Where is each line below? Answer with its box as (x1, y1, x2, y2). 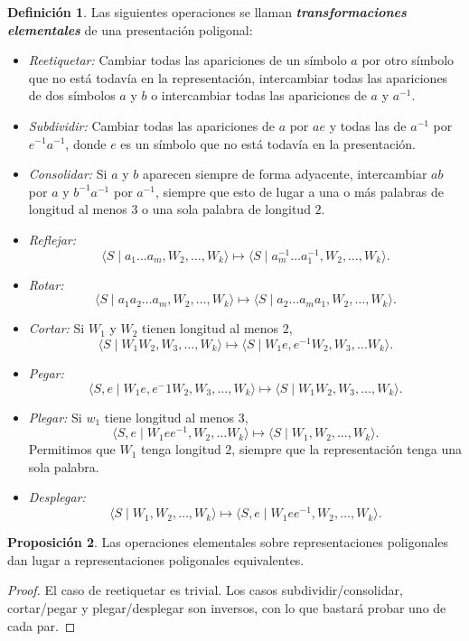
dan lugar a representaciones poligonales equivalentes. (7, 550, 305, 569)
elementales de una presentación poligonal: (7, 20, 253, 39)
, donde (65, 134, 107, 153)
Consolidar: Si (28, 164, 108, 183)
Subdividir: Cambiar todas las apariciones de (28, 116, 275, 135)
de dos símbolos (28, 86, 116, 105)
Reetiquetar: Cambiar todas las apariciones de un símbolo (28, 51, 347, 70)
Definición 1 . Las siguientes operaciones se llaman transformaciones (7, 3, 407, 21)
